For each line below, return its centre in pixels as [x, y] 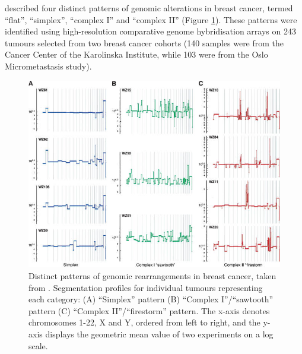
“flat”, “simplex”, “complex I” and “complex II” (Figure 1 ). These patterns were [151, 19]
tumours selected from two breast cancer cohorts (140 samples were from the [144, 42]
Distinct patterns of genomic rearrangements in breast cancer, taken [152, 275]
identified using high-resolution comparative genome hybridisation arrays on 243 [150, 31]
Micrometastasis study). [48, 66]
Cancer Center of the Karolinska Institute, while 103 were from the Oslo [136, 54]
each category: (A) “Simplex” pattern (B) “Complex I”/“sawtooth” [151, 299]
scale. [38, 345]
